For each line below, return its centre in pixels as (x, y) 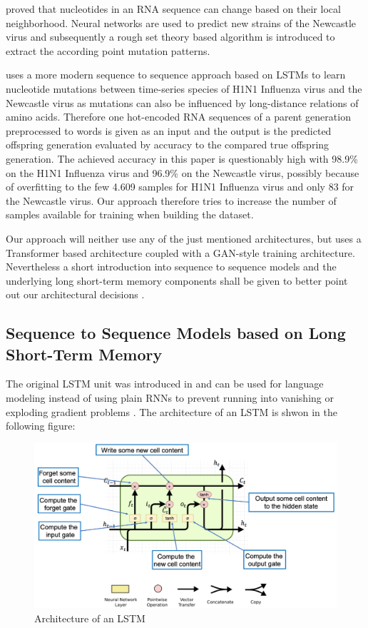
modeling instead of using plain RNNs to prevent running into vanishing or (170, 398)
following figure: (41, 426)
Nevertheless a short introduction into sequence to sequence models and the (171, 267)
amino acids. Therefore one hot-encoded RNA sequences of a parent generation (178, 117)
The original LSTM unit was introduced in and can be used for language (165, 384)
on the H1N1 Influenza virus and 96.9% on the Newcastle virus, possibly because (183, 172)
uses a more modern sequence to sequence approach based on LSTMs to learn (176, 75)
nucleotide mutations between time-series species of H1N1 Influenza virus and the (184, 88)
